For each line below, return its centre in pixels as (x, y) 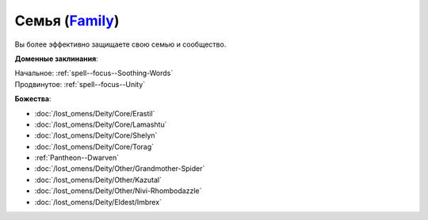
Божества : (33, 99)
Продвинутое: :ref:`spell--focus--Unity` (80, 84)
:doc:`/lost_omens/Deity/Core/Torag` (94, 146)
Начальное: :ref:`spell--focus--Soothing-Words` (94, 73)
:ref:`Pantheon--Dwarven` (77, 157)
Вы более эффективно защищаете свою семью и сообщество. (120, 44)
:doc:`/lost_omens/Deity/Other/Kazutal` (98, 180)
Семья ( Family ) (67, 21)
